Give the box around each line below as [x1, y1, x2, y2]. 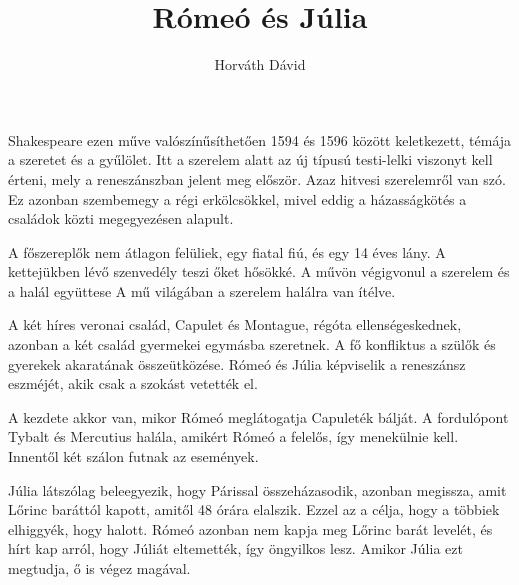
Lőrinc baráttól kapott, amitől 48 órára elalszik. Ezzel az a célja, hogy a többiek [8, 499, 500, 520]
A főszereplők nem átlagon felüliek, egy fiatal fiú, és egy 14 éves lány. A [8, 241, 446, 262]
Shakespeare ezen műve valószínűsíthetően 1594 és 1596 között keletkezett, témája [8, 129, 512, 150]
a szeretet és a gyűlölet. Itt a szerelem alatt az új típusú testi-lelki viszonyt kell [8, 149, 493, 170]
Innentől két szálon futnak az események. [8, 446, 259, 467]
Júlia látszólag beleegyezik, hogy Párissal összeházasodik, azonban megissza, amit [8, 479, 507, 500]
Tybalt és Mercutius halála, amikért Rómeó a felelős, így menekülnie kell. [8, 426, 459, 447]
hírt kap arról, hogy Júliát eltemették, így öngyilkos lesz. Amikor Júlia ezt [8, 538, 463, 559]
